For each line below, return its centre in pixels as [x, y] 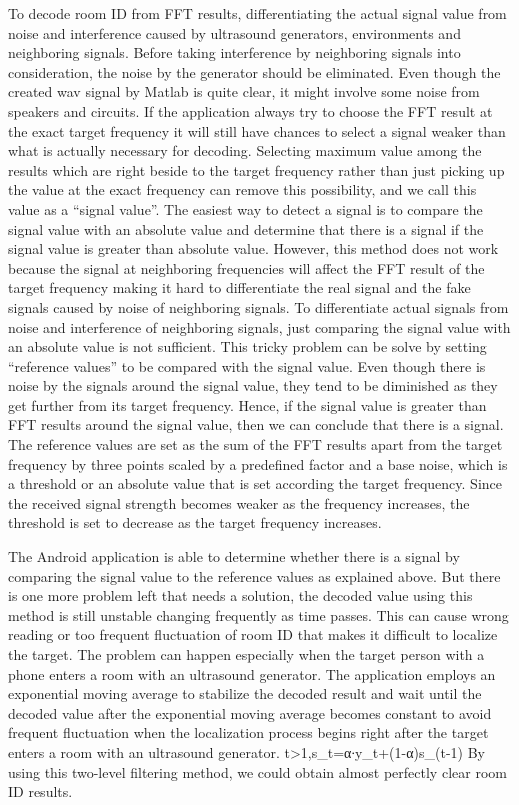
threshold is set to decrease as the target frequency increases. [195, 522]
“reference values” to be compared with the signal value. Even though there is [247, 365]
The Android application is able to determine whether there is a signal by [234, 556]
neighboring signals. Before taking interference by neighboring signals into [234, 52]
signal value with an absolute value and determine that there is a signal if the [246, 228]
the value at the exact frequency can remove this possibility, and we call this [242, 189]
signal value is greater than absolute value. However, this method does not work [253, 248]
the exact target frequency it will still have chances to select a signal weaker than [257, 130]
